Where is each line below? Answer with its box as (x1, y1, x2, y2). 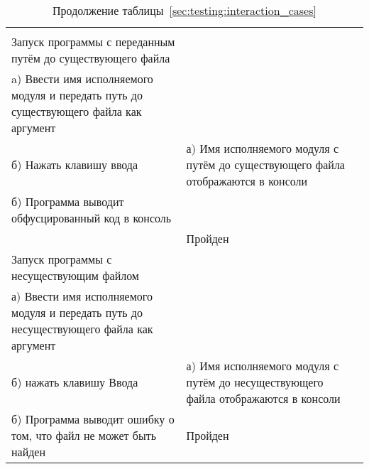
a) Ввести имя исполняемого (11, 70, 153, 87)
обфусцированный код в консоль (11, 210, 172, 226)
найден (11, 443, 46, 460)
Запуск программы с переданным (11, 33, 175, 50)
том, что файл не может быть (11, 427, 157, 443)
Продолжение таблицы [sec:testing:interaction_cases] (53, 2, 316, 18)
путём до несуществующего (186, 374, 324, 390)
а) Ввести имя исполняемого (11, 288, 153, 304)
